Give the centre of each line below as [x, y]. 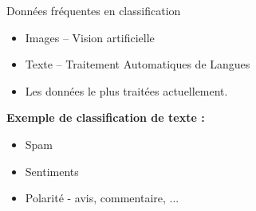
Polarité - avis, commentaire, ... [102, 198]
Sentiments [52, 171]
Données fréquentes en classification [94, 10]
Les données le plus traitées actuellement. [126, 90]
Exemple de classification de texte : [106, 117]
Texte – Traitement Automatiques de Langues [138, 64]
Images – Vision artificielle [90, 37]
